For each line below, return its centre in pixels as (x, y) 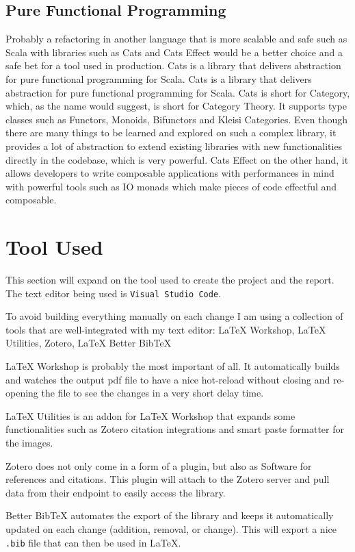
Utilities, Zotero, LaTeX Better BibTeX (89, 343)
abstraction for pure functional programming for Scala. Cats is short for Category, (178, 92)
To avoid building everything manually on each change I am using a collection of (174, 316)
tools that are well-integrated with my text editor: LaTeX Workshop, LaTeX (166, 329)
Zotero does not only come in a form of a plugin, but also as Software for (159, 465)
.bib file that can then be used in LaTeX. (93, 542)
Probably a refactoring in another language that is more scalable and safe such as (176, 39)
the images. (29, 443)
